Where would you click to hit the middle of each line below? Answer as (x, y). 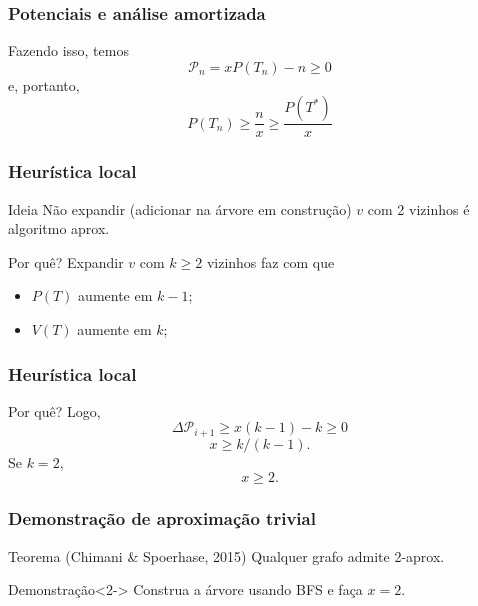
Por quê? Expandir (66, 261)
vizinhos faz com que (270, 261)
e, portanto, (44, 84)
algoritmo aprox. (59, 228)
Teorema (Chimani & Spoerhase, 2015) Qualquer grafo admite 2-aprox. (226, 555)
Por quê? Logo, (54, 410)
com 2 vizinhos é (418, 208)
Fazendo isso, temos (68, 50)
